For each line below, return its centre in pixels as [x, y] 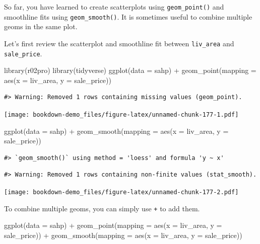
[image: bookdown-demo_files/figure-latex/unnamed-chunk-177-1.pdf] [121, 115]
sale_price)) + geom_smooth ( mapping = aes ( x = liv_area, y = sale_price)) [123, 235]
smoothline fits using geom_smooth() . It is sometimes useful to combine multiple [128, 16]
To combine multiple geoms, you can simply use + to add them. [102, 208]
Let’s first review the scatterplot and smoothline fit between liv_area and [119, 43]
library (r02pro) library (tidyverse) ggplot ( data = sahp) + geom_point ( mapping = [130, 70]
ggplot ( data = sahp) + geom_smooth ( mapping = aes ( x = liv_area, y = [116, 131]
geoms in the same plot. [41, 26]
